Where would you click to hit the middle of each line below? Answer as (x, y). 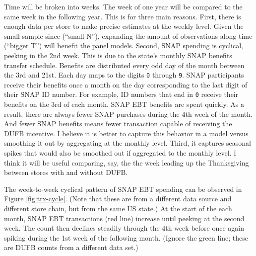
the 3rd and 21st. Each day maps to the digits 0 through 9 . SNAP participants (124, 75)
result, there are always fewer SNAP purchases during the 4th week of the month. (128, 114)
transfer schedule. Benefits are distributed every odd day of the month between (124, 65)
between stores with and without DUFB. (66, 172)
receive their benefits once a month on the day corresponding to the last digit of (126, 84)
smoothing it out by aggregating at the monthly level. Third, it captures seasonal (128, 143)
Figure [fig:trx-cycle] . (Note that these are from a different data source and (118, 199)
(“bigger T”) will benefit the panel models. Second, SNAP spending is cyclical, (124, 45)
